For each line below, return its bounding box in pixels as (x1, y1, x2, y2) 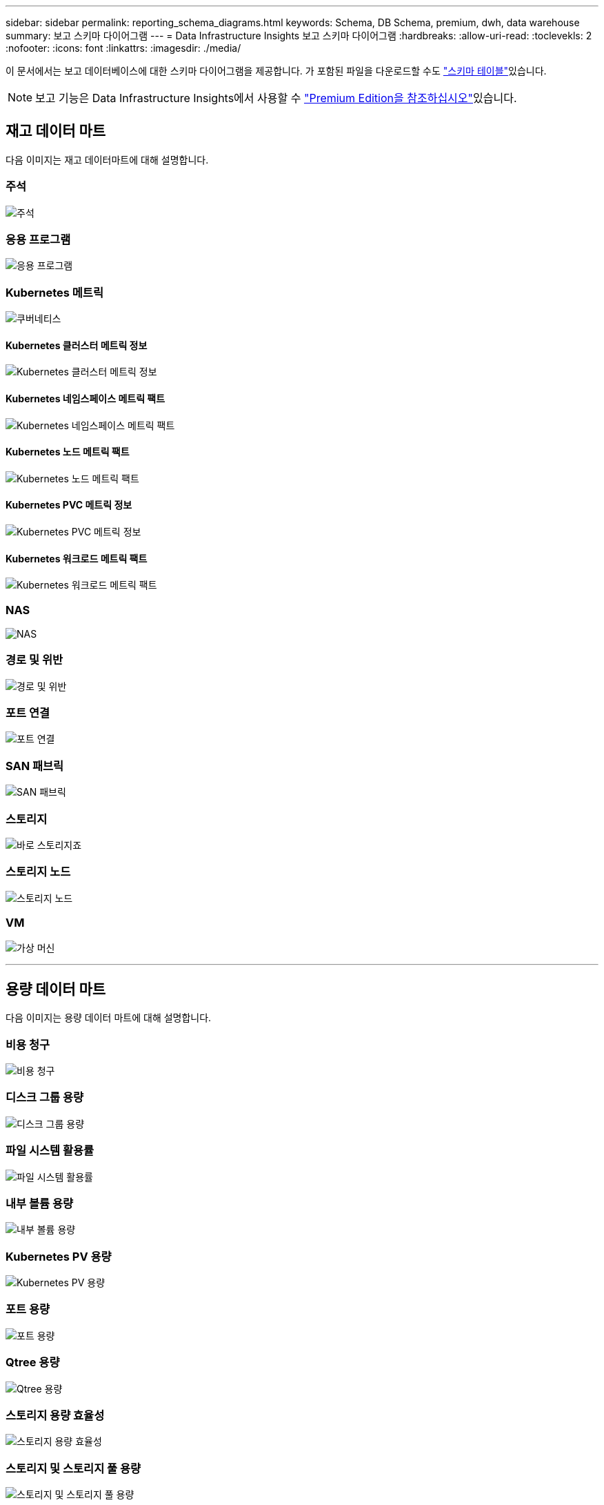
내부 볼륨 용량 (6, 1196, 74, 1210)
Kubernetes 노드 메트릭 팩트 (6, 446, 130, 458)
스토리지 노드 (6, 865, 71, 879)
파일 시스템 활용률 (6, 1143, 94, 1158)
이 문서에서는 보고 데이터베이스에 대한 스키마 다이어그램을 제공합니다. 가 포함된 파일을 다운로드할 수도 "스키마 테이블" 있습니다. (6, 65, 547, 77)
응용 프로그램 (6, 232, 71, 246)
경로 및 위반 (6, 653, 63, 667)
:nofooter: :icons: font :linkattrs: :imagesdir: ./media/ (6, 42, 241, 54)
